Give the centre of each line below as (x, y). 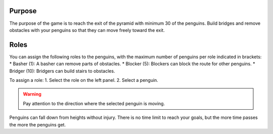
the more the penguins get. (37, 124)
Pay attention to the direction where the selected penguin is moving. (94, 103)
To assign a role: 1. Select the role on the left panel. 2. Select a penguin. (84, 80)
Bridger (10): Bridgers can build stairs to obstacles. (62, 71)
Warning (32, 94)
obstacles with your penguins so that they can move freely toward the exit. (87, 30)
